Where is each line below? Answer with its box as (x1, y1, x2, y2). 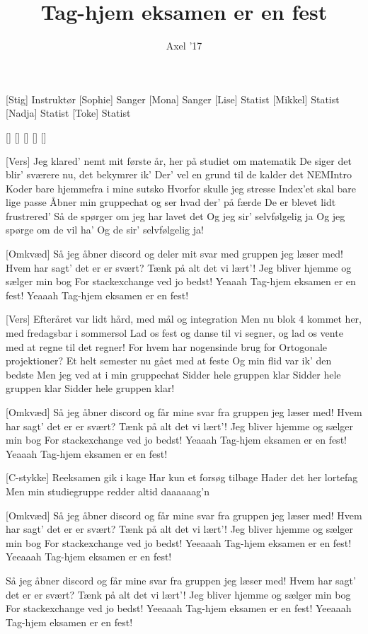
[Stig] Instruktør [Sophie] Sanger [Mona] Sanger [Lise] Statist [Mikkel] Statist (6, 91, 340, 106)
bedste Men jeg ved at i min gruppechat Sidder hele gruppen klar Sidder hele (6, 367, 341, 381)
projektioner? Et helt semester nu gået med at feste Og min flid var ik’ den (6, 353, 332, 368)
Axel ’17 (166, 38, 202, 53)
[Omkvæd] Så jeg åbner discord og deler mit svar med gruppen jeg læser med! (6, 246, 343, 261)
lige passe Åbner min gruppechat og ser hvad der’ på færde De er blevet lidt (6, 195, 336, 209)
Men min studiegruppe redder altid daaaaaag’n (6, 483, 210, 498)
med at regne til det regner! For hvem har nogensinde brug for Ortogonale (6, 339, 328, 354)
